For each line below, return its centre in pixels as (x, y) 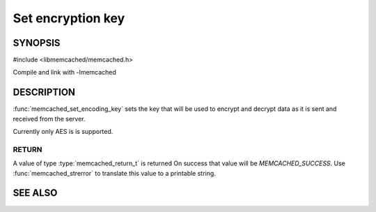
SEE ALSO (35, 193)
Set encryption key (69, 18)
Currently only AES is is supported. (63, 132)
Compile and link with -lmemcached (64, 73)
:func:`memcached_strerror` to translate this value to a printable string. (114, 173)
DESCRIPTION (44, 92)
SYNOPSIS (37, 43)
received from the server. (49, 119)
